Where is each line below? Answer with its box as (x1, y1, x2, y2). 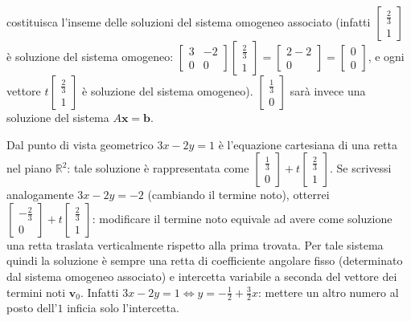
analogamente (6, 186, 74, 203)
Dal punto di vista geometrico (6, 136, 154, 152)
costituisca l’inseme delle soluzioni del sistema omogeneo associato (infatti (6, 14, 371, 30)
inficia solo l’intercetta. (67, 299, 179, 316)
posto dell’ (6, 299, 58, 316)
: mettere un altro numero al (257, 283, 399, 300)
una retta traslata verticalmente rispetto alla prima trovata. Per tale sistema (6, 236, 384, 253)
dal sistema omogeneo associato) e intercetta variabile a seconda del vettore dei (6, 267, 397, 284)
